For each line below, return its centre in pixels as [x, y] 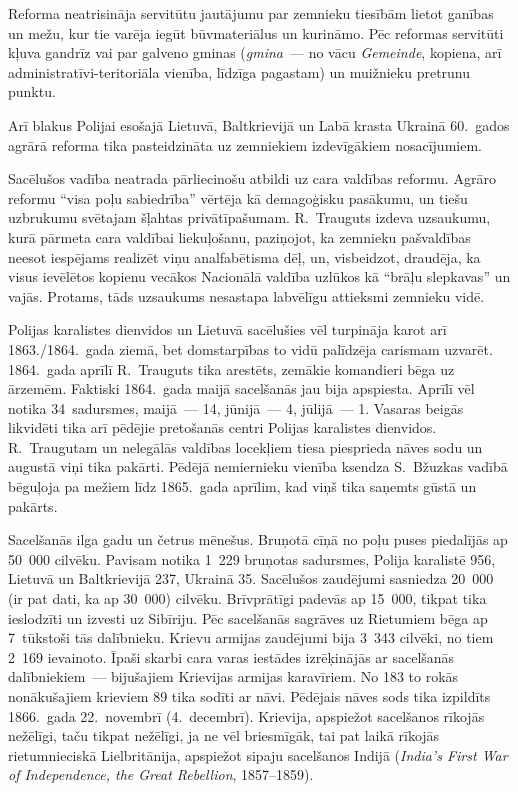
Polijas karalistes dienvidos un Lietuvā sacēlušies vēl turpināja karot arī [227, 329]
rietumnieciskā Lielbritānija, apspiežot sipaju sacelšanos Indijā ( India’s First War [258, 754]
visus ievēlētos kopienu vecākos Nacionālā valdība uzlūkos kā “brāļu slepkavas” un [259, 276]
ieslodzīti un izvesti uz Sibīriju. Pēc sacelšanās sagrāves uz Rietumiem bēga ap [248, 617]
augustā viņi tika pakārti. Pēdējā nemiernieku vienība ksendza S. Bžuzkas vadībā [258, 466]
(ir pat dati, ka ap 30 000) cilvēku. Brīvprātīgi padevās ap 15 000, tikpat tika [247, 598]
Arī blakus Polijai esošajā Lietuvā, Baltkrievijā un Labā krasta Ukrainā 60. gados [259, 124]
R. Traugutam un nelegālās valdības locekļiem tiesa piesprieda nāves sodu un [245, 446]
